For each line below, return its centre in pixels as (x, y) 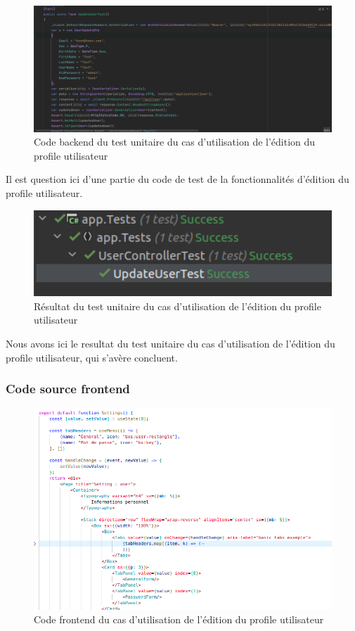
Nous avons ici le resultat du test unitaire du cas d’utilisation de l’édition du (170, 343)
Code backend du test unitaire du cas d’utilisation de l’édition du (175, 142)
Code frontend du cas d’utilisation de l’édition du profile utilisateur (179, 619)
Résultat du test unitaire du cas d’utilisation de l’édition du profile (177, 306)
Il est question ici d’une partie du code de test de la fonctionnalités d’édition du (177, 179)
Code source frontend (68, 389)
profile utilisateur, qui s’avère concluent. (92, 357)
